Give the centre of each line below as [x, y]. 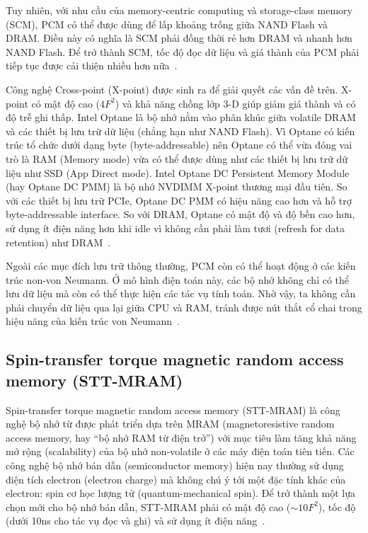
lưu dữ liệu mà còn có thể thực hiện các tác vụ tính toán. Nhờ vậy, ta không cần [181, 293]
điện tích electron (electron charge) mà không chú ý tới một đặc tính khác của [176, 479]
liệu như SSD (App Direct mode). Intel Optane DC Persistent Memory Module [178, 172]
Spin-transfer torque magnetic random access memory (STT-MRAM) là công [173, 409]
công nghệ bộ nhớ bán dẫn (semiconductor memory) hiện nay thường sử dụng [175, 465]
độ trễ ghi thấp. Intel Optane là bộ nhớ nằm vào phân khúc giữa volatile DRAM [181, 117]
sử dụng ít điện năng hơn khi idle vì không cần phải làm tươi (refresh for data [176, 228]
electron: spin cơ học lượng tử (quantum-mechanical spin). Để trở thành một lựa [180, 493]
